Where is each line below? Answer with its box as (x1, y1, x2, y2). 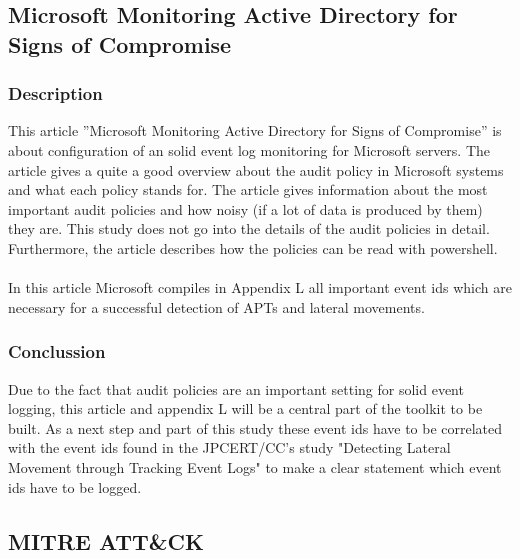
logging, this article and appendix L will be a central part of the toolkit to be (8, 398, 483, 419)
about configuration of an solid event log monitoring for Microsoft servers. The (8, 139, 491, 160)
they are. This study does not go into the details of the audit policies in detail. (8, 218, 490, 239)
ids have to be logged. (8, 476, 142, 497)
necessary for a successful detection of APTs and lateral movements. (8, 296, 425, 317)
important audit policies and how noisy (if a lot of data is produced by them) (8, 198, 483, 219)
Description (8, 81, 103, 106)
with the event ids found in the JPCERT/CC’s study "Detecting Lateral (8, 437, 451, 458)
